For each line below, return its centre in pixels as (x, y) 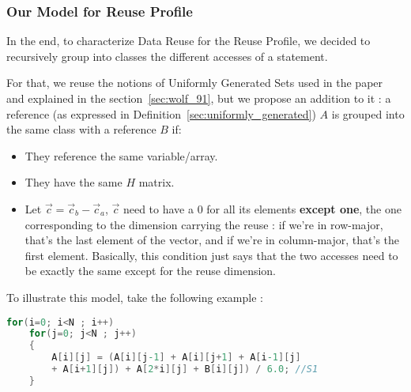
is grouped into (368, 113)
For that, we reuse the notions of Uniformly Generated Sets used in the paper (195, 83)
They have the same (74, 182)
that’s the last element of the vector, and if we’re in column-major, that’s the (212, 240)
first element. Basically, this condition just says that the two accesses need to (211, 255)
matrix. (156, 182)
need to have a (158, 208)
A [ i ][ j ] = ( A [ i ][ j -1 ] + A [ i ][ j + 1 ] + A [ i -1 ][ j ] (176, 358)
